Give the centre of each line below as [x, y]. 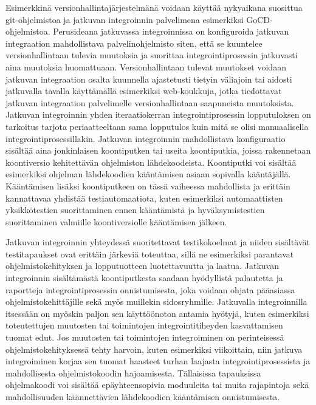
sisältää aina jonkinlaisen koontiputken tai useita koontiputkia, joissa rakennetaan [158, 150]
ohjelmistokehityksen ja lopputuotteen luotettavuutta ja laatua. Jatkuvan [142, 266]
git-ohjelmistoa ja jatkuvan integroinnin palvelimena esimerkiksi [125, 19]
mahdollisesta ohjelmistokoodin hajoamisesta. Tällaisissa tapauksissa [133, 373]
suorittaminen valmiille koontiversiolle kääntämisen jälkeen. [116, 221]
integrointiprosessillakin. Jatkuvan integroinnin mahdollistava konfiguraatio [146, 138]
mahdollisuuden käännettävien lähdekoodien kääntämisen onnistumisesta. [143, 396]
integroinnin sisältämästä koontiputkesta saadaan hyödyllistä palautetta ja [144, 278]
